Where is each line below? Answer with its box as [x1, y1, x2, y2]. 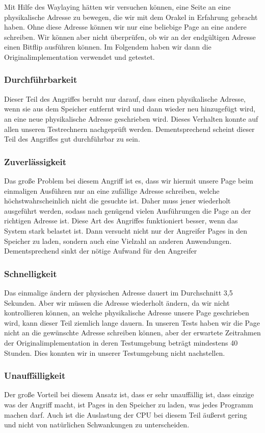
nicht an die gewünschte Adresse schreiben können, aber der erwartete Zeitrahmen [4, 327, 261, 338]
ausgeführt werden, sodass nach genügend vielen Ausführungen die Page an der [4, 205, 251, 216]
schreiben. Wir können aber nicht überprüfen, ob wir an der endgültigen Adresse [4, 31, 256, 42]
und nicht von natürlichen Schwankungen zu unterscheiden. [4, 419, 190, 430]
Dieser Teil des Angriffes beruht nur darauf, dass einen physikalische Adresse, [4, 93, 246, 104]
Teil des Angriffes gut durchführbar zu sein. [4, 133, 140, 144]
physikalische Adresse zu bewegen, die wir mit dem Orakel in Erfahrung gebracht [4, 11, 258, 22]
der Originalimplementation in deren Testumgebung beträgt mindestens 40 [4, 337, 238, 348]
